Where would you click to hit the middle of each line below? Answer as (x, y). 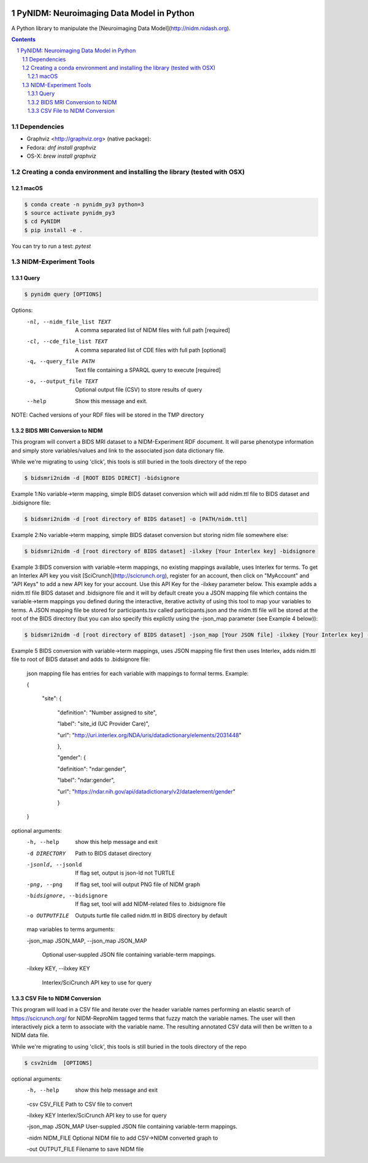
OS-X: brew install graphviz (61, 156)
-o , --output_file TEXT (62, 381)
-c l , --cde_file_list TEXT (67, 342)
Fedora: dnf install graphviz (61, 147)
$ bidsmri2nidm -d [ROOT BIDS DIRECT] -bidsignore (102, 478)
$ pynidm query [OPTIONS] (63, 294)
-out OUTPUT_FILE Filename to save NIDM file (85, 1149)
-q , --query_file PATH (61, 361)
